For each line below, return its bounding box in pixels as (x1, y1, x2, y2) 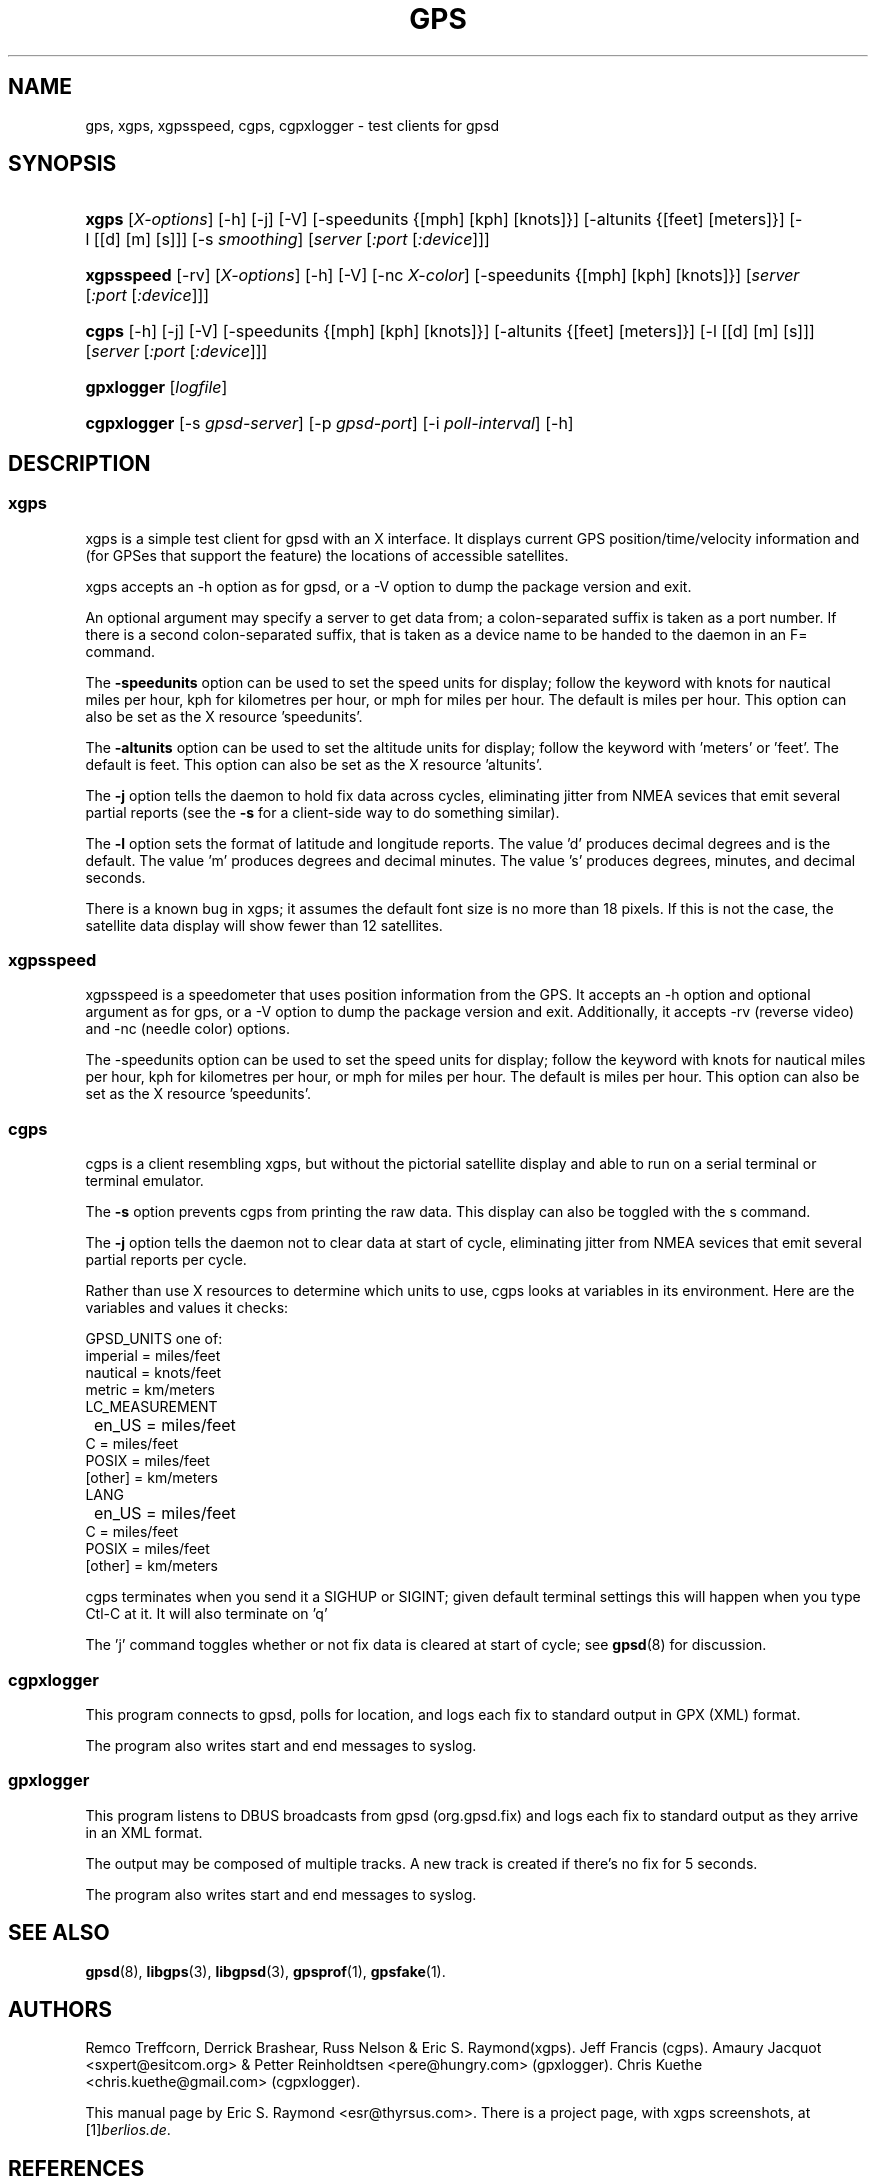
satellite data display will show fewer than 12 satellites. (85, 916, 443, 934)
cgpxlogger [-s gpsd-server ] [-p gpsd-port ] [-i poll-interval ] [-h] (85, 413, 574, 434)
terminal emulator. (85, 1172, 204, 1190)
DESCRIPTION (8, 450, 151, 476)
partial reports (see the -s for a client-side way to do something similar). (85, 803, 560, 821)
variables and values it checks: (85, 1299, 289, 1317)
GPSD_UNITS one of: (85, 1330, 223, 1348)
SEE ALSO (8, 1920, 110, 1946)
